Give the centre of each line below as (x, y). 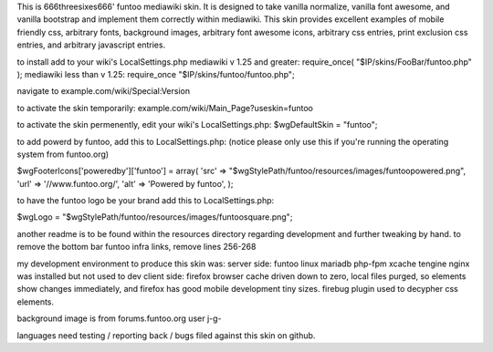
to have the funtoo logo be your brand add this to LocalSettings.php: (146, 201)
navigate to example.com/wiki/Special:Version (104, 91)
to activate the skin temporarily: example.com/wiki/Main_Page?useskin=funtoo (165, 108)
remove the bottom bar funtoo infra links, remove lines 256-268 (136, 247)
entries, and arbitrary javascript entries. (91, 45)
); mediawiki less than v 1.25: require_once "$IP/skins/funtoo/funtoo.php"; (156, 74)
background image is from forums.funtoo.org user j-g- (119, 318)
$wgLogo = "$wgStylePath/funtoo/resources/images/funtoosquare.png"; (155, 217)
